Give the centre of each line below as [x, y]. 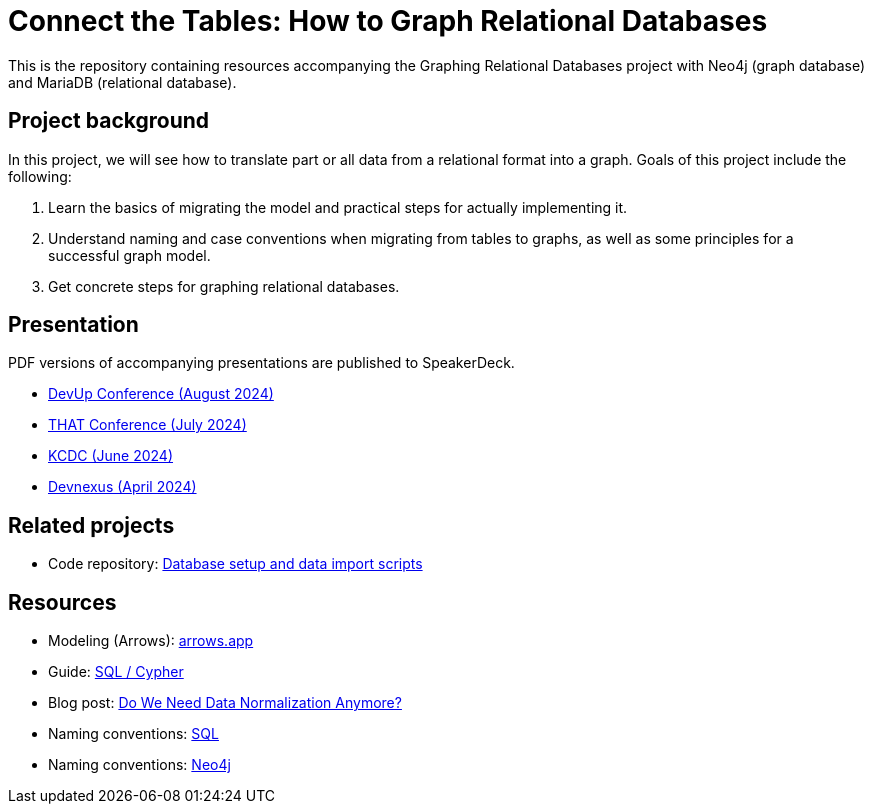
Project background [109, 121]
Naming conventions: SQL [133, 734]
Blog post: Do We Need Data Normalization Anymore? [225, 703]
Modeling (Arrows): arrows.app [151, 641]
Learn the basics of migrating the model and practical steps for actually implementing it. [338, 207]
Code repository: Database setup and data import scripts [235, 564]
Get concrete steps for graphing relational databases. [224, 286]
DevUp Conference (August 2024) [161, 394]
